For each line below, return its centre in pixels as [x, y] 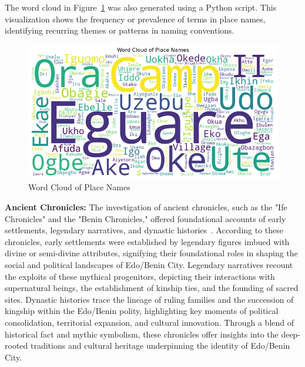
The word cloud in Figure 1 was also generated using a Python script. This [141, 7]
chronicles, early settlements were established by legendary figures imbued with [147, 241]
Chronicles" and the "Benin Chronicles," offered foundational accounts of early [145, 218]
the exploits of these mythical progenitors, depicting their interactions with [140, 276]
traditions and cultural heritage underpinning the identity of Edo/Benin [160, 345]
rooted [16, 345]
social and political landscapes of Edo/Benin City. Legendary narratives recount [149, 264]
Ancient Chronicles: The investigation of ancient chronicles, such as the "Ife [146, 206]
